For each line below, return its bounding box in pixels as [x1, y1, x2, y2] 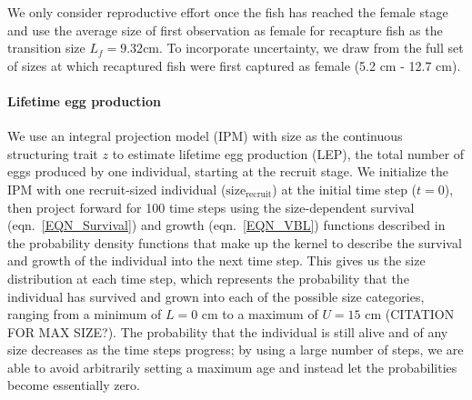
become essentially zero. [7, 375, 140, 395]
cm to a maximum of [201, 305, 318, 324]
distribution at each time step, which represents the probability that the [7, 268, 409, 287]
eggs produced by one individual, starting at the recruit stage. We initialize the [7, 162, 448, 181]
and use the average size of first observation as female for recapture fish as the [7, 20, 443, 39]
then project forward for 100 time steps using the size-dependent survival [7, 197, 415, 216]
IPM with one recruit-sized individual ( [7, 179, 226, 198]
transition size [7, 38, 85, 57]
